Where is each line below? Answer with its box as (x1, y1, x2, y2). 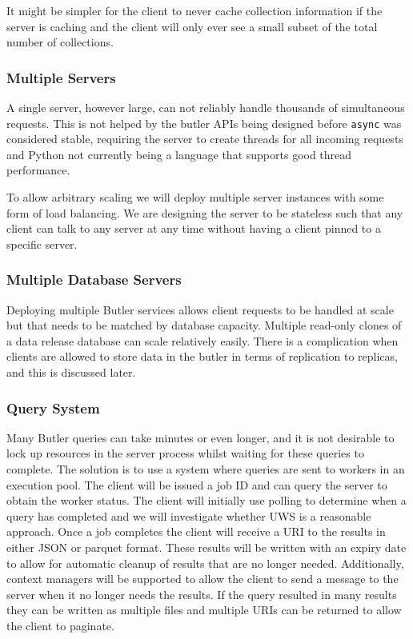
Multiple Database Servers (6, 270, 182, 290)
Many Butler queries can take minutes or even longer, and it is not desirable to (6, 429, 395, 445)
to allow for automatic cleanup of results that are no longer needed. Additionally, (6, 554, 404, 571)
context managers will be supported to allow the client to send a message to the (6, 570, 399, 587)
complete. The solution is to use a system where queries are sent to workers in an (6, 461, 405, 477)
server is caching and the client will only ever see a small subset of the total (6, 18, 378, 34)
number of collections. (6, 34, 114, 50)
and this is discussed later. (6, 364, 136, 380)
